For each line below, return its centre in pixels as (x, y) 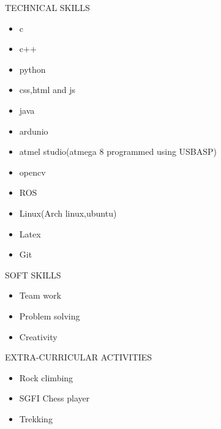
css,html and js (47, 90)
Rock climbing (46, 377)
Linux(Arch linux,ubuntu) (68, 213)
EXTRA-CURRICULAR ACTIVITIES (79, 357)
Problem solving (50, 315)
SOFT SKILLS (33, 274)
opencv (32, 172)
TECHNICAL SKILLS (47, 7)
